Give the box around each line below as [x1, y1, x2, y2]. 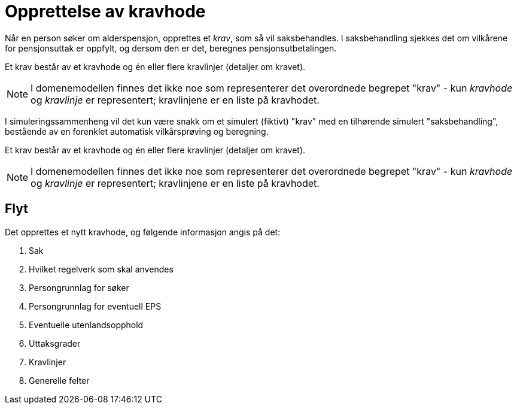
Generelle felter [29, 375, 90, 386]
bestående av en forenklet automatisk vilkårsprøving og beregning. [5, 126, 269, 137]
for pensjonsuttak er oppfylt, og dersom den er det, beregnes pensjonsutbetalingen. [5, 43, 337, 53]
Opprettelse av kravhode [5, 1, 206, 22]
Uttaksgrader [29, 338, 81, 349]
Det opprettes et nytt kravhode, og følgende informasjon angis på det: [5, 226, 281, 237]
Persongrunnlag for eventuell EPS [29, 301, 162, 311]
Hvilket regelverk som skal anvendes [29, 263, 174, 274]
